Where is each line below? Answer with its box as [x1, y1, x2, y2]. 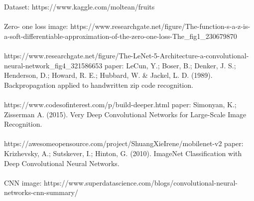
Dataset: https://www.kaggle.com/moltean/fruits [4, 1, 155, 11]
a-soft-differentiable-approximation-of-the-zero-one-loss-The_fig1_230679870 [4, 30, 237, 41]
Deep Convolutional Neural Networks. [4, 158, 120, 168]
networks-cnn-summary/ [4, 187, 78, 198]
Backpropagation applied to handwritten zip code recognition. [4, 79, 193, 90]
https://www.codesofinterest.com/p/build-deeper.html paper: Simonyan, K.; [4, 99, 237, 109]
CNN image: [4, 177, 42, 188]
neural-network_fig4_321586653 [4, 60, 103, 70]
